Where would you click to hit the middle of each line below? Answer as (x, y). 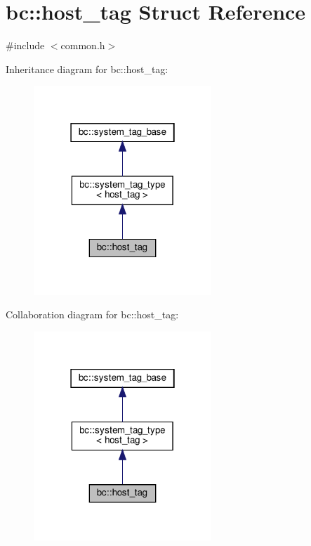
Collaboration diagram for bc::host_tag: (92, 314)
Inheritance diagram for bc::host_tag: (87, 69)
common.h (83, 45)
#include (25, 45)
